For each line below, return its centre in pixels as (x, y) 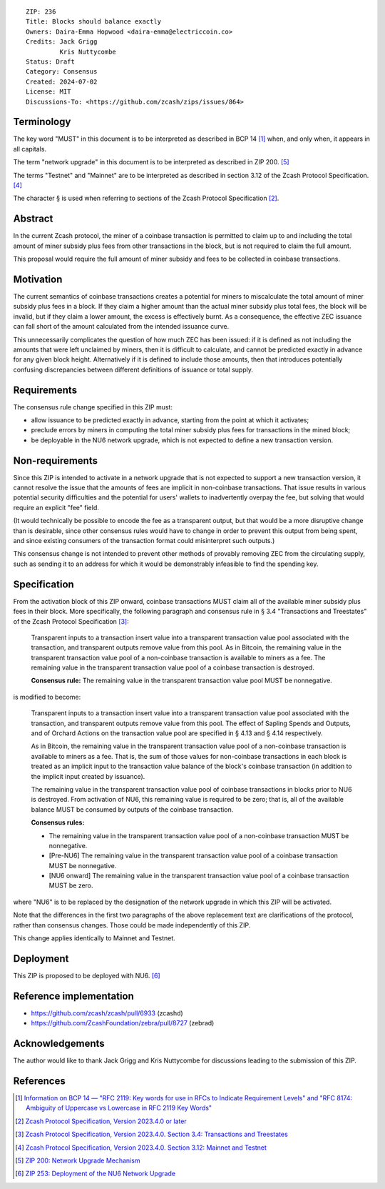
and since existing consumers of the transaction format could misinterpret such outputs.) (144, 541)
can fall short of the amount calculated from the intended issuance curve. (121, 327)
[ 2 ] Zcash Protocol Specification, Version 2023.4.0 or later (101, 1121)
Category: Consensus (62, 72)
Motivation (38, 279)
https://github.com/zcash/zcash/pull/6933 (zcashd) (107, 1013)
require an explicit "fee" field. (56, 507)
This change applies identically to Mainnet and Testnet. (94, 938)
